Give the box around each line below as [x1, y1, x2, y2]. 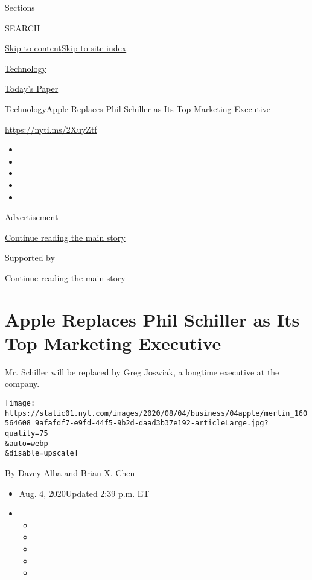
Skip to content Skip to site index [5, 42, 127, 54]
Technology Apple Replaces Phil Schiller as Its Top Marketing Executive [5, 102, 270, 115]
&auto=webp [5, 439, 48, 448]
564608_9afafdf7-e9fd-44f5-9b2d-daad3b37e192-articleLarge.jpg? [5, 419, 269, 428]
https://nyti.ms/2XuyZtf [5, 123, 97, 135]
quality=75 [5, 429, 48, 438]
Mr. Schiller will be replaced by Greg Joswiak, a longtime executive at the [5, 365, 279, 378]
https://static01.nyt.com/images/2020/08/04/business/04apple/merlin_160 [5, 409, 308, 418]
